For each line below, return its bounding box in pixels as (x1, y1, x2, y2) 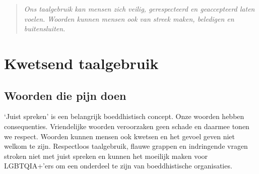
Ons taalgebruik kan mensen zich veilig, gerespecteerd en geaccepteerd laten (24, 4, 255, 14)
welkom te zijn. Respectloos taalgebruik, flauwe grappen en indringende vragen (4, 141, 248, 151)
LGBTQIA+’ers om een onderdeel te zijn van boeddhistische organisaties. (4, 160, 232, 171)
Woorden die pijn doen (4, 87, 126, 103)
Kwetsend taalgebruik (4, 52, 159, 73)
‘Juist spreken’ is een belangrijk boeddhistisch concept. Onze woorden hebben (4, 111, 244, 122)
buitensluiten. (24, 23, 66, 34)
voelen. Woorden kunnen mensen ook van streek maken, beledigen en (24, 13, 234, 24)
